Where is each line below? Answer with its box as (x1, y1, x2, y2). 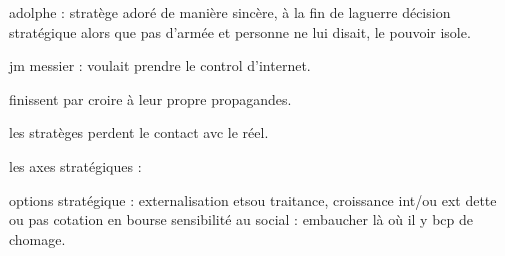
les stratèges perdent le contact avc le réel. (9, 122, 269, 143)
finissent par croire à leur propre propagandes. (9, 88, 292, 109)
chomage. (9, 228, 66, 249)
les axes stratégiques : (9, 155, 142, 176)
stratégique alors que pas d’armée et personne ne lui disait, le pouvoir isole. (9, 21, 471, 42)
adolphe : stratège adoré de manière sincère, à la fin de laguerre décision (9, 2, 451, 22)
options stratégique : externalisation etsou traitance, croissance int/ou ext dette (9, 189, 497, 210)
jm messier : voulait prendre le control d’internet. (9, 55, 311, 76)
